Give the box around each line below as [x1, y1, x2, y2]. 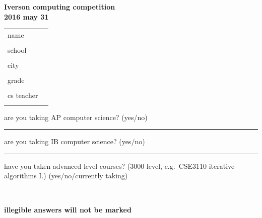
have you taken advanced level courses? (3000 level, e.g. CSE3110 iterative [4, 160, 235, 171]
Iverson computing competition [4, 2, 115, 12]
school [8, 45, 27, 55]
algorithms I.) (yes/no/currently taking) [4, 170, 128, 181]
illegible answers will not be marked [4, 204, 132, 214]
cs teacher [8, 90, 38, 100]
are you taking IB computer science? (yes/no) [4, 136, 145, 147]
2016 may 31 [4, 11, 49, 22]
